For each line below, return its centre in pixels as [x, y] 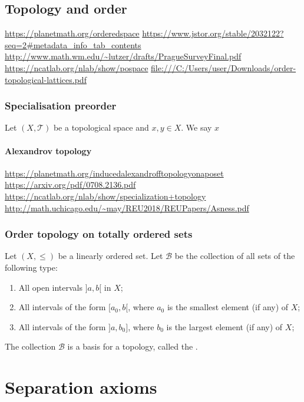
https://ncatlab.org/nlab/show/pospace [77, 67]
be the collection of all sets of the [235, 256]
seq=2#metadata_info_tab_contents [73, 44]
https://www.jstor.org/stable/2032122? [213, 33]
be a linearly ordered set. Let [110, 256]
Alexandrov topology [48, 150]
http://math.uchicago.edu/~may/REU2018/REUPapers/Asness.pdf [127, 207]
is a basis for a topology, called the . [133, 346]
